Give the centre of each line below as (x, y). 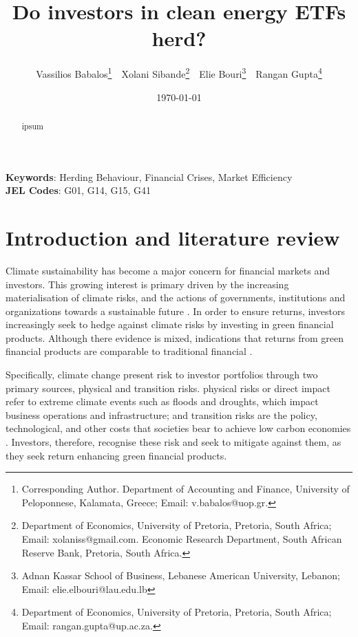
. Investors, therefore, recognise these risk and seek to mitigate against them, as (173, 442)
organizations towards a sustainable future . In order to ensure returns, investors (175, 311)
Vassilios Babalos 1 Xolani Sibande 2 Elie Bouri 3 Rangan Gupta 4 (179, 73)
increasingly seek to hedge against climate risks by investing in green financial (170, 324)
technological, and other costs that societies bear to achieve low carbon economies (178, 428)
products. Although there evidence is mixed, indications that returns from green (175, 337)
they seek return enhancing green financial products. (116, 455)
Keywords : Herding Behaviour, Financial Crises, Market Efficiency (149, 176)
